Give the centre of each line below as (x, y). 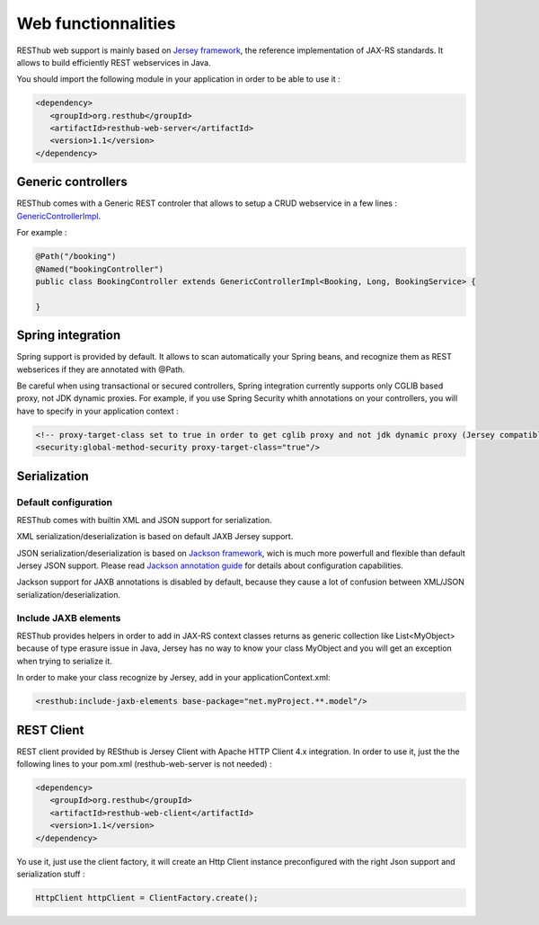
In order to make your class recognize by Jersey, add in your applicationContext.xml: (174, 678)
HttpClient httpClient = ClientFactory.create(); (147, 898)
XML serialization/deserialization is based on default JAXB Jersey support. (155, 537)
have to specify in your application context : (97, 411)
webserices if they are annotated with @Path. (101, 369)
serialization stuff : (51, 874)
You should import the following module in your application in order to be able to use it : (178, 79)
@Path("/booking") (76, 257)
